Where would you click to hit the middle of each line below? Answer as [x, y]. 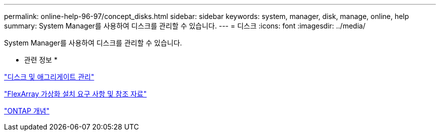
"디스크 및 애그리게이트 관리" [49, 77]
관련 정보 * [41, 60]
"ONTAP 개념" [27, 111]
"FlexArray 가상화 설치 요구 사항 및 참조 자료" [76, 94]
